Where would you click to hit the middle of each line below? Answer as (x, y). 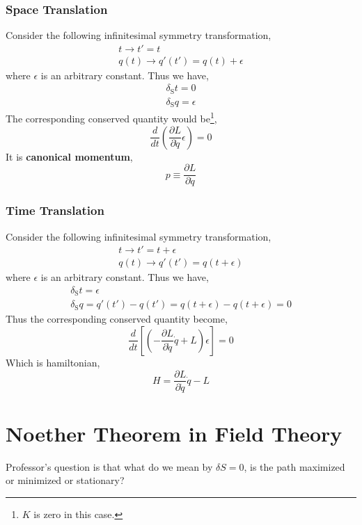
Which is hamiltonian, (53, 362)
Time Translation (55, 210)
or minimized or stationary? (65, 480)
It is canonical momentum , (69, 156)
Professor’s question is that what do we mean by (109, 466)
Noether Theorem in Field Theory (174, 433)
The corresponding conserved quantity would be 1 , (111, 118)
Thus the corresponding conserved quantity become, (117, 319)
